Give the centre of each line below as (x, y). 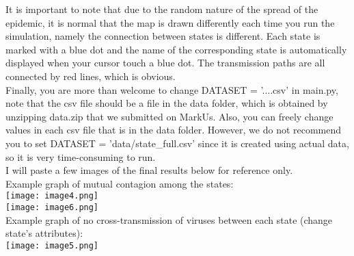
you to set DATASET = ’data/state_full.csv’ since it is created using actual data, (177, 143)
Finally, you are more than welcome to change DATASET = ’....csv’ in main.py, (172, 89)
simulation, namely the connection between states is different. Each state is (163, 36)
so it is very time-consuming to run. (81, 156)
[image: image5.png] (52, 245)
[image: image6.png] (52, 207)
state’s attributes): (44, 233)
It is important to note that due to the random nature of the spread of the (162, 9)
